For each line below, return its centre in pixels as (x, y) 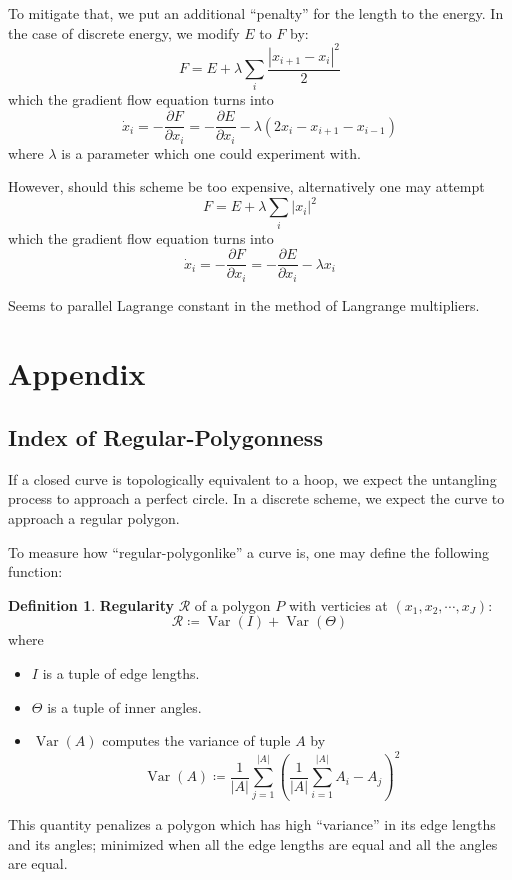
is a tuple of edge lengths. (121, 673)
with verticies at (338, 604)
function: (35, 571)
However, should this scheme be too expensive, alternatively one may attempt (246, 186)
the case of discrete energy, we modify (124, 32)
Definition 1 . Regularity (91, 604)
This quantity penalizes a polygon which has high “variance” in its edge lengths (252, 823)
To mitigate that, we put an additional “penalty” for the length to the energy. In (256, 13)
